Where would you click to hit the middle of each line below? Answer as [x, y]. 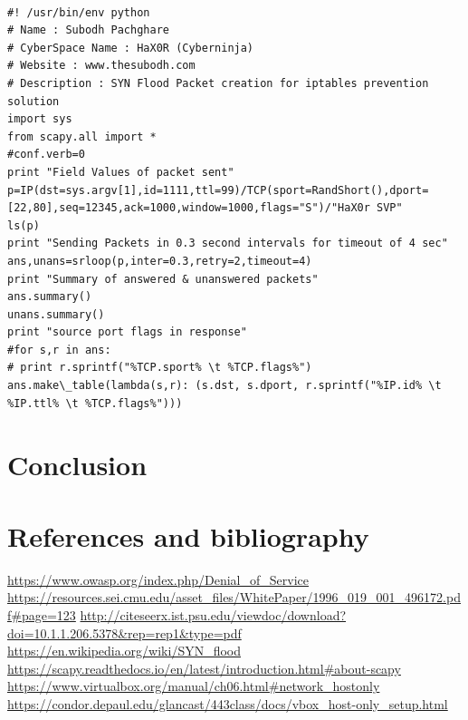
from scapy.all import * [82, 136]
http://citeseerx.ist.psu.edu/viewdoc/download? [213, 614]
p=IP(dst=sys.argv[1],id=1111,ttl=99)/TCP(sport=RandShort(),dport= [218, 190]
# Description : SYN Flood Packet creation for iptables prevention [218, 83]
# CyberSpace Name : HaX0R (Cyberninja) [131, 48]
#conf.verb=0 [46, 155]
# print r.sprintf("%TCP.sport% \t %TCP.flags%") [160, 368]
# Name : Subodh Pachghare [88, 30]
